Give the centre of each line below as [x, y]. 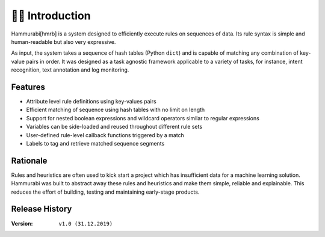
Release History [42, 209]
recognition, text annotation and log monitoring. [70, 70]
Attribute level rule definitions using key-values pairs [91, 102]
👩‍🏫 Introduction [51, 16]
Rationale [29, 160]
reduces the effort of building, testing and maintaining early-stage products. [105, 192]
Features [28, 87]
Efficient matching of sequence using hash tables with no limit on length [116, 110]
